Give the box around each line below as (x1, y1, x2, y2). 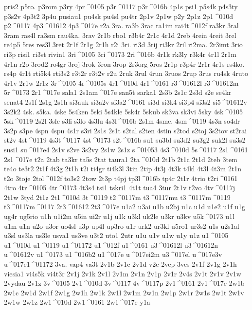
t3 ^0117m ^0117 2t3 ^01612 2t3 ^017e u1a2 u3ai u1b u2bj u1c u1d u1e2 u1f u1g (4, 201, 246, 212)
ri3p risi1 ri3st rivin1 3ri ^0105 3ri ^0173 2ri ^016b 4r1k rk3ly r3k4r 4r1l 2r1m (4, 49, 236, 59)
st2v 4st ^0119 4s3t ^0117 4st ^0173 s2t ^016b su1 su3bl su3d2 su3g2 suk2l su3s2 (4, 135, 246, 145)
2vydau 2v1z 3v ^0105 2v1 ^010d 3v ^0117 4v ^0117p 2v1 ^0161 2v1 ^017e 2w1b (4, 278, 245, 288)
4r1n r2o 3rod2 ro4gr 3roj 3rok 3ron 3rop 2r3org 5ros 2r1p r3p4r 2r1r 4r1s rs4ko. (4, 58, 245, 69)
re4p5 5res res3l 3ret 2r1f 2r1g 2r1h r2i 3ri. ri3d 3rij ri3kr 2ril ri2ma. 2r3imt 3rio (4, 39, 243, 50)
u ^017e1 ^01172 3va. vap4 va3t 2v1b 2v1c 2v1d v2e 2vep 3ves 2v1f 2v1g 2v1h (4, 259, 237, 269)
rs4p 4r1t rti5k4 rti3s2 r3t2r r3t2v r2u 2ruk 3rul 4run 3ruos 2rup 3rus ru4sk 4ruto (4, 68, 248, 78)
